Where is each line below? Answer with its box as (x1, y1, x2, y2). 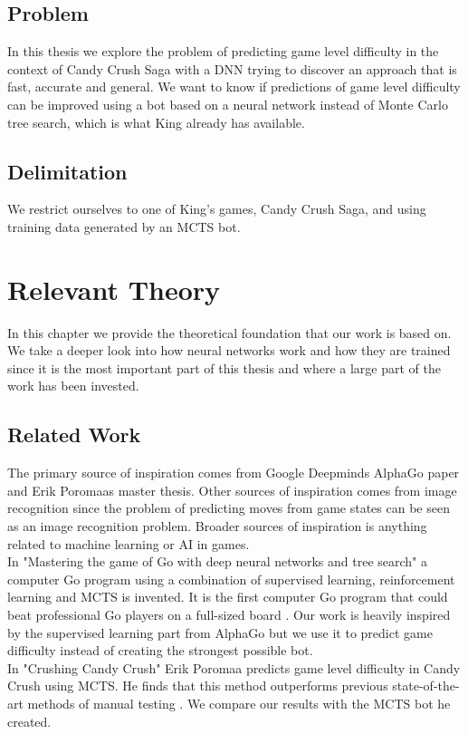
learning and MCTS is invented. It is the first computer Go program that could (7, 587, 448, 606)
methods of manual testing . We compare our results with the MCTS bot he (27, 693, 451, 712)
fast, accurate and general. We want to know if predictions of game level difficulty (7, 77, 461, 96)
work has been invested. (7, 376, 139, 395)
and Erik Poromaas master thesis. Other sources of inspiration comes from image (7, 480, 457, 499)
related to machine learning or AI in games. (7, 534, 250, 553)
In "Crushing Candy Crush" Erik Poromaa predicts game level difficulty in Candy (7, 658, 461, 677)
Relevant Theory (7, 270, 221, 307)
